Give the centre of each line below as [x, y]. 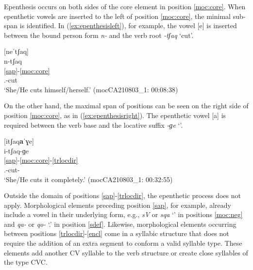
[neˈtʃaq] [16, 51]
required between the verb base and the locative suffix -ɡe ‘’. [93, 125]
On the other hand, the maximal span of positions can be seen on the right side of [126, 106]
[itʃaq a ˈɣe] [19, 141]
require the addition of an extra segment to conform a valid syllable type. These [123, 243]
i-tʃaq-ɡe [16, 150]
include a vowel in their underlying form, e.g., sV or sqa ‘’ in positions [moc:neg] [123, 214]
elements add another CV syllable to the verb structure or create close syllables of [126, 252]
